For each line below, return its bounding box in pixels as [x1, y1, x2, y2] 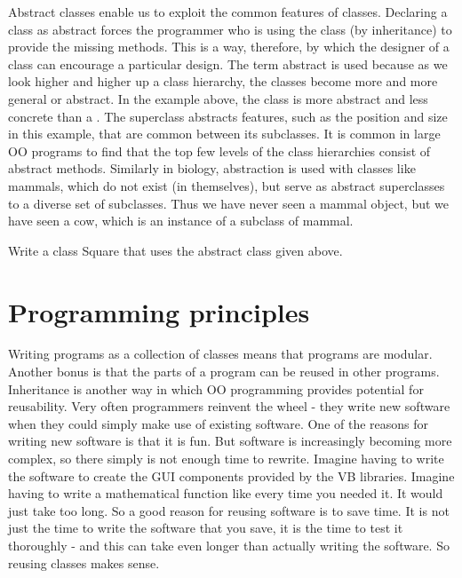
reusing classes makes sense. [8, 553, 160, 572]
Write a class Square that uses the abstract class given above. [8, 241, 343, 259]
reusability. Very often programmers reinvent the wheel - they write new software [8, 397, 450, 416]
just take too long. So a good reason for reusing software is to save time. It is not [8, 501, 450, 519]
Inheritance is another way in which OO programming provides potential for [8, 379, 424, 398]
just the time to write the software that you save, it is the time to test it [8, 519, 403, 537]
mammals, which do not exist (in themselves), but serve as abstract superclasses [8, 176, 445, 194]
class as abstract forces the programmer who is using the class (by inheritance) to [8, 20, 452, 38]
